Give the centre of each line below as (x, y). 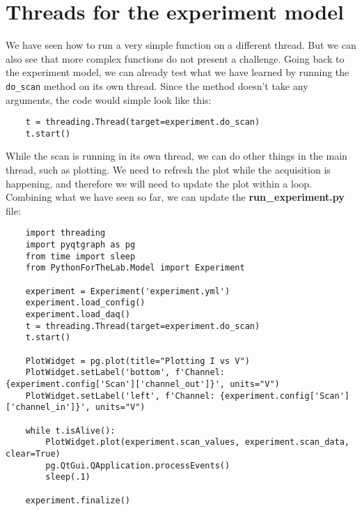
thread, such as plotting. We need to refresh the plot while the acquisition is (168, 170)
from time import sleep (80, 256)
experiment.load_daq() (78, 315)
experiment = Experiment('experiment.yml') (128, 291)
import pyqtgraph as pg (80, 245)
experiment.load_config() (85, 303)
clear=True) (33, 453)
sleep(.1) (68, 477)
